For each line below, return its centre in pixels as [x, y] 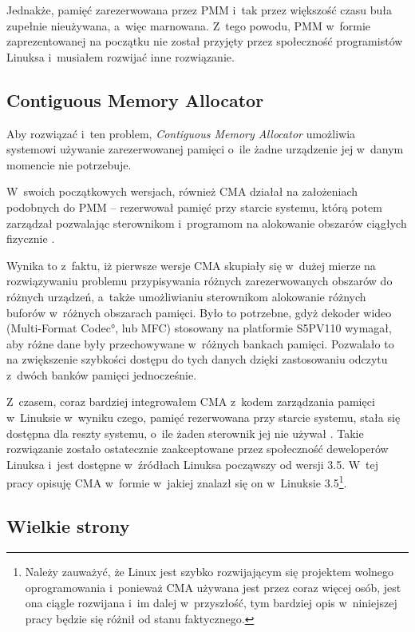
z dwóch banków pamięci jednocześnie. [102, 374]
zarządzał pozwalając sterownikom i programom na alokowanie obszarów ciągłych [207, 223]
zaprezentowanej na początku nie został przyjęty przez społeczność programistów [205, 41]
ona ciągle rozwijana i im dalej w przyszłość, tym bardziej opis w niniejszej [211, 603]
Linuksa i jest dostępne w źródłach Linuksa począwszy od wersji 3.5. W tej [193, 464]
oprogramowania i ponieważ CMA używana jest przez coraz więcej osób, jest [213, 587]
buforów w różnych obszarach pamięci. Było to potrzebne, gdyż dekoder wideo [199, 312]
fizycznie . [31, 238]
